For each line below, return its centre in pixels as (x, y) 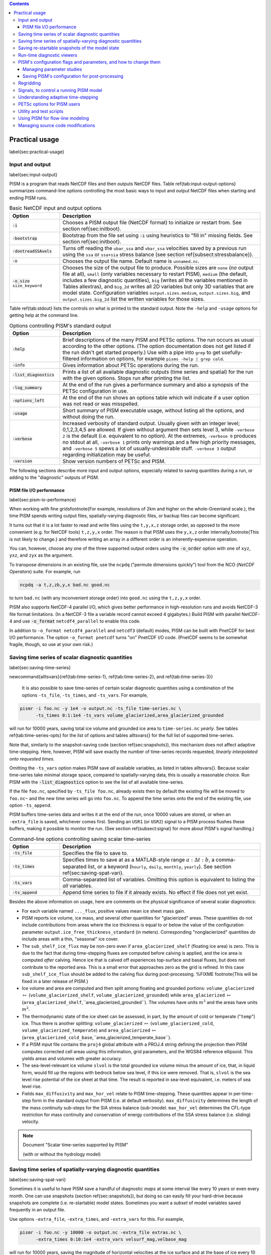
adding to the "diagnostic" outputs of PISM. (54, 477)
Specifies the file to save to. (95, 853)
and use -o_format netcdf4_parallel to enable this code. (77, 621)
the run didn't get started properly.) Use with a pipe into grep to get (142, 352)
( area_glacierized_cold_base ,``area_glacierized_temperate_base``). (97, 1037)
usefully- (232, 352)
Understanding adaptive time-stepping (58, 97)
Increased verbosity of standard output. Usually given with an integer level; (151, 423)
